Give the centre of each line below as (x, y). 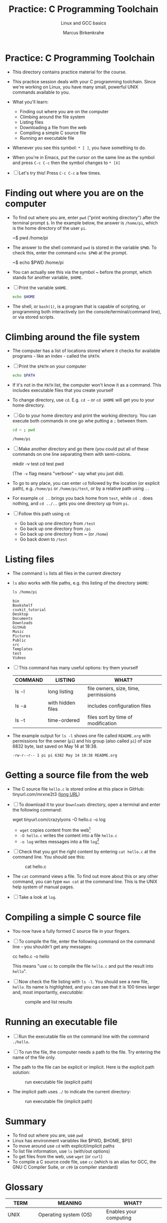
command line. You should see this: (49, 857)
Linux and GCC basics (83, 23)
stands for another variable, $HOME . (47, 277)
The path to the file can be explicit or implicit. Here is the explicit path (83, 1067)
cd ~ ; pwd (24, 430)
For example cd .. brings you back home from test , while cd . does (83, 498)
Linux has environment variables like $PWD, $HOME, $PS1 (72, 1141)
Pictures (21, 636)
